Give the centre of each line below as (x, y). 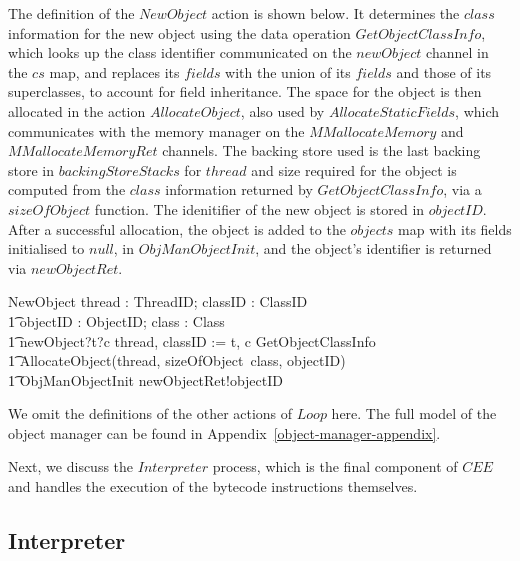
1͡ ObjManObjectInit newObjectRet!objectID (145, 379)
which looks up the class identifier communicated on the (180, 52)
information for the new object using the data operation (179, 32)
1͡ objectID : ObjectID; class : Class (116, 320)
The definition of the (71, 13)
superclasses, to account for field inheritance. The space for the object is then (245, 91)
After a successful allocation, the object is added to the (177, 228)
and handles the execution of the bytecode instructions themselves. (213, 486)
